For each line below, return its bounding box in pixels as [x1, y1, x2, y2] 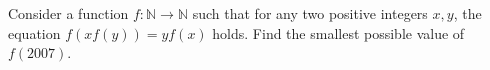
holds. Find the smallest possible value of [212, 22, 465, 43]
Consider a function [8, 3, 129, 23]
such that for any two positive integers [192, 3, 428, 23]
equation [8, 22, 61, 43]
